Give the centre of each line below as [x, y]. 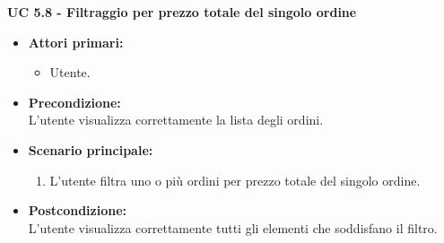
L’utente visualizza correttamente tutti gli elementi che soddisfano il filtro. [233, 227]
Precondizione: [74, 102]
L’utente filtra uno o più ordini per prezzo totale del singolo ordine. [235, 180]
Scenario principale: [91, 149]
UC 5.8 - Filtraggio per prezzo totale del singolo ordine [182, 12]
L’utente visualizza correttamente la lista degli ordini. [176, 120]
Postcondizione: [78, 210]
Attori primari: [76, 42]
